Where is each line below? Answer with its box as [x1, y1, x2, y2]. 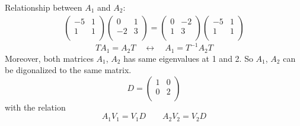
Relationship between [5, 1, 82, 13]
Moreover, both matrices [5, 52, 94, 64]
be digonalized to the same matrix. [5, 64, 132, 76]
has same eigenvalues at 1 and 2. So [123, 52, 253, 64]
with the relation [5, 100, 66, 113]
